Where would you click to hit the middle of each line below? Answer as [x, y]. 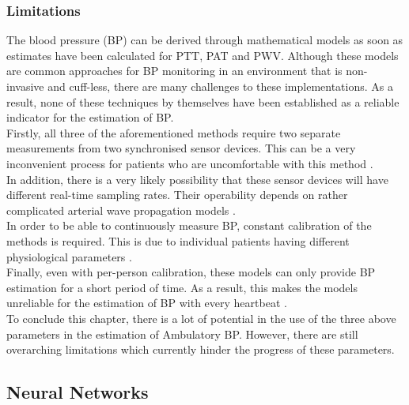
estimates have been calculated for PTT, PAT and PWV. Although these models [203, 55]
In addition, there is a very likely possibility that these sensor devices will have [197, 179]
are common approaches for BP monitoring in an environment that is [174, 71]
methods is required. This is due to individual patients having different [178, 240]
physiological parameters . [69, 256]
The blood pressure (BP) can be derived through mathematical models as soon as [205, 40]
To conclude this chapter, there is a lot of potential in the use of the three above [201, 318]
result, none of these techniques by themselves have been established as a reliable [203, 101]
